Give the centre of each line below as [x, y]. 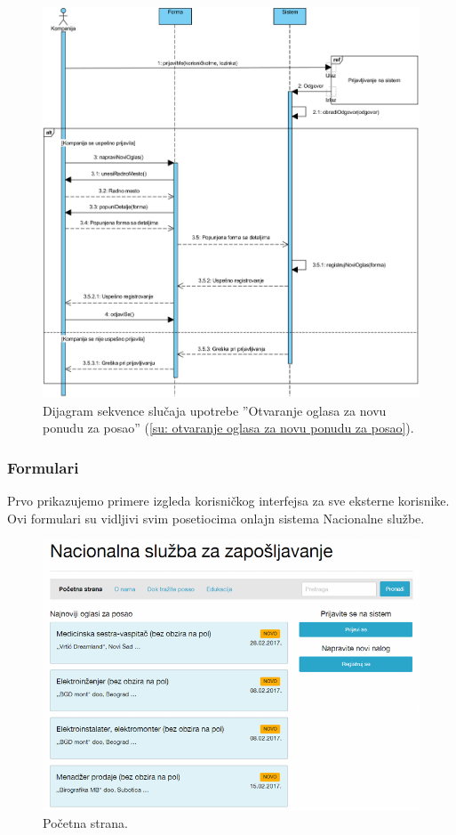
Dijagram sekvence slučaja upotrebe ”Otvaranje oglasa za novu [215, 410]
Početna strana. [85, 823]
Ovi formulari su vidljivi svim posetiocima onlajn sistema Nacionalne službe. [216, 518]
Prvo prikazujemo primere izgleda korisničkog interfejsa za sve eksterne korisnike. [228, 500]
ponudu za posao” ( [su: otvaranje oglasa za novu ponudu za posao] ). [228, 428]
